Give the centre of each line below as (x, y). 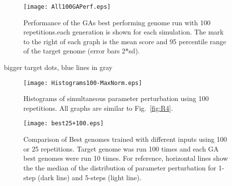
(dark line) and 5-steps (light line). (90, 177)
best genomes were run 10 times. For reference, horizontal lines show (126, 158)
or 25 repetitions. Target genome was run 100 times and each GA (121, 148)
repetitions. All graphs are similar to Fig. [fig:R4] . (98, 108)
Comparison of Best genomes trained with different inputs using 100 (125, 139)
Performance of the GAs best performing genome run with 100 (117, 22)
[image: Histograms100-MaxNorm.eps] (83, 83)
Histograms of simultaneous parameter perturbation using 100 (116, 98)
